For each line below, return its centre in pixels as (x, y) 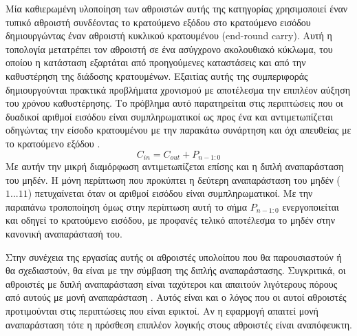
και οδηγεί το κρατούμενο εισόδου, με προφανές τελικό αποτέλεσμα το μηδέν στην (171, 220)
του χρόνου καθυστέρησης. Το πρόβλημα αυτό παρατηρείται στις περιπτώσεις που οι (174, 103)
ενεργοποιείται (311, 206)
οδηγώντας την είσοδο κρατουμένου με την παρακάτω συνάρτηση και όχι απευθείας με (178, 130)
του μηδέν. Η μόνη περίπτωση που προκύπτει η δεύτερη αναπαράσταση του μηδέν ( (173, 179)
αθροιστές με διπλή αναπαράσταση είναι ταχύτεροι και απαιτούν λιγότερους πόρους (172, 283)
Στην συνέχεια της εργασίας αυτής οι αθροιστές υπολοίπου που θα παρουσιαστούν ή (174, 256)
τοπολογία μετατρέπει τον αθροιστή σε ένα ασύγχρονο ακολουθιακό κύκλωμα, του (169, 49)
